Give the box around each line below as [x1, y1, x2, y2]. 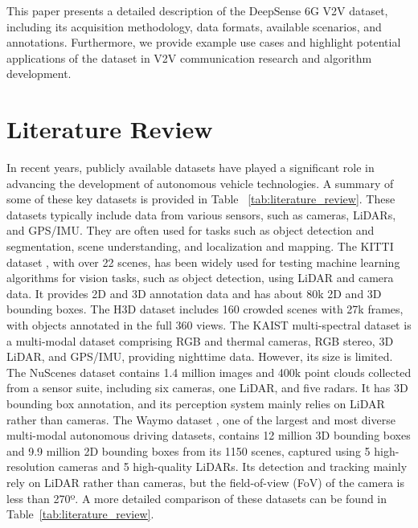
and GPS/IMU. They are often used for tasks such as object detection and [6, 222, 375, 239]
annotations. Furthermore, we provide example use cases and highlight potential [6, 34, 401, 51]
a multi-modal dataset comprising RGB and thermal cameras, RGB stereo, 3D [6, 332, 394, 349]
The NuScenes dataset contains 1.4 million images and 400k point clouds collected [6, 363, 412, 380]
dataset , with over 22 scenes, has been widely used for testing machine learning [6, 253, 400, 270]
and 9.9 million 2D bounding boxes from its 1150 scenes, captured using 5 [6, 442, 371, 459]
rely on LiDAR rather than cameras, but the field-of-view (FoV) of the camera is [6, 473, 404, 490]
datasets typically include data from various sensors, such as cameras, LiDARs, [6, 206, 396, 223]
